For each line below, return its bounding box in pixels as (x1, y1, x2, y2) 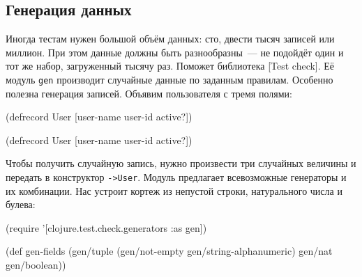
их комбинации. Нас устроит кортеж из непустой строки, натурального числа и (6, 183, 342, 198)
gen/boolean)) (6, 258, 66, 272)
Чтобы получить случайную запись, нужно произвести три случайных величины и (6, 156, 356, 171)
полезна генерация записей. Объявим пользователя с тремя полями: (6, 86, 292, 100)
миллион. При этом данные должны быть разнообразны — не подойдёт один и (6, 45, 344, 59)
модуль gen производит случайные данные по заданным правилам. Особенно (6, 72, 333, 86)
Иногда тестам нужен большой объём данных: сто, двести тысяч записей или (6, 31, 335, 46)
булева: (6, 197, 36, 212)
